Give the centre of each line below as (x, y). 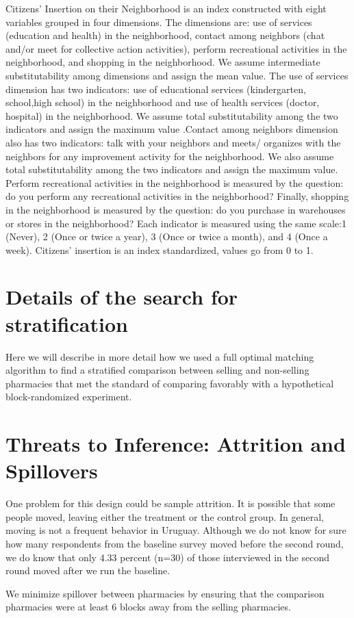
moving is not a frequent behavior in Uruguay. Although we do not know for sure (176, 530)
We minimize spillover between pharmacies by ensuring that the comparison (165, 593)
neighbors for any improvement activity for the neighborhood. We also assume (170, 156)
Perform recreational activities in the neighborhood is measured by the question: (175, 182)
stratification (67, 323)
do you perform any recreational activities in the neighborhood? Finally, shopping (177, 196)
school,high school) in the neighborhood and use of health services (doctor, (163, 102)
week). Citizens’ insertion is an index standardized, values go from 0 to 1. (160, 249)
